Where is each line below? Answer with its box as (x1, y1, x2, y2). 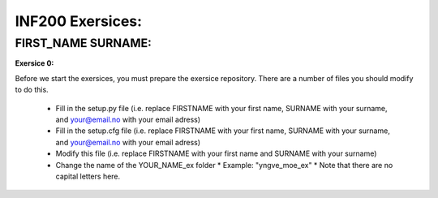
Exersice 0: (15, 58, 54, 68)
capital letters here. (55, 171, 121, 181)
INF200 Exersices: (15, 12, 142, 30)
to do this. (15, 85, 49, 95)
